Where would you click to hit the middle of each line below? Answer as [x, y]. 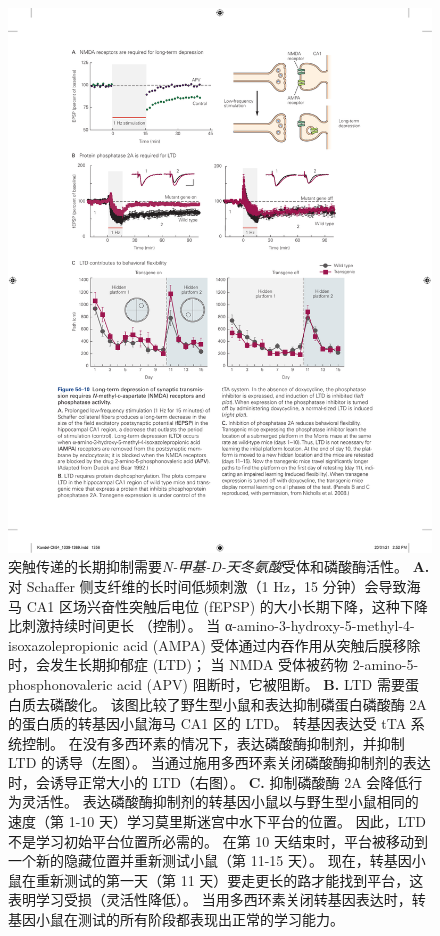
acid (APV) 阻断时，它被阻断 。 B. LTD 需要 [261, 683]
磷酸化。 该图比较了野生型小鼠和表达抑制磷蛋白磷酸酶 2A [238, 703]
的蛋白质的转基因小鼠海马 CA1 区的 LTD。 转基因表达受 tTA [207, 723]
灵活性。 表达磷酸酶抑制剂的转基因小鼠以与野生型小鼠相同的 [220, 801]
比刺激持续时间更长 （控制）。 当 [114, 625]
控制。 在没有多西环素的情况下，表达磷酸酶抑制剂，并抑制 [213, 742]
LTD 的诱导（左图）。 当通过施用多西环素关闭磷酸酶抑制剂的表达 [219, 762]
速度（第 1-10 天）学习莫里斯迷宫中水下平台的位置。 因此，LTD [217, 821]
